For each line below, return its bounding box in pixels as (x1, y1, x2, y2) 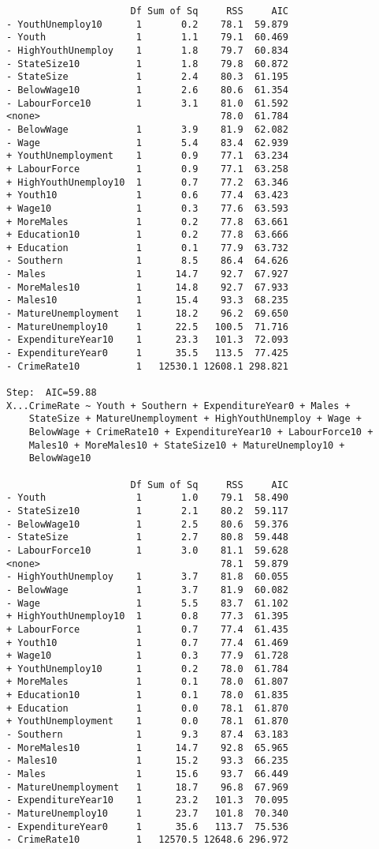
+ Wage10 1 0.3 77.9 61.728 (6, 650, 288, 662)
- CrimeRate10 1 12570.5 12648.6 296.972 (6, 834, 288, 846)
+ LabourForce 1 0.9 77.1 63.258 (6, 163, 288, 175)
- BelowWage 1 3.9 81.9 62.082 (6, 123, 288, 135)
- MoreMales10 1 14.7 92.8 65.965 (6, 742, 288, 753)
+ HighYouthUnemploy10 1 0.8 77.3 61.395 (6, 610, 288, 622)
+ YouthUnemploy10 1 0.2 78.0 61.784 (6, 663, 288, 674)
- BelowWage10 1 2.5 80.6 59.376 (6, 518, 288, 530)
